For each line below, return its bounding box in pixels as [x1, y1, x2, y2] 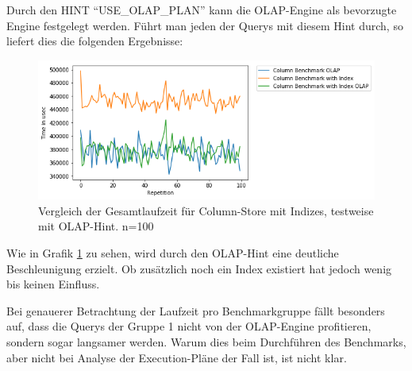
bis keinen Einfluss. [6, 276, 100, 292]
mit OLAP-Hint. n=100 [38, 218, 154, 234]
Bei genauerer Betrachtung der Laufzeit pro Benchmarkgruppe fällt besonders [6, 302, 385, 319]
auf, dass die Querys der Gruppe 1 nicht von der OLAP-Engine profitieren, [6, 318, 372, 334]
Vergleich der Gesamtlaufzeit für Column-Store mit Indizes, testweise [38, 202, 374, 218]
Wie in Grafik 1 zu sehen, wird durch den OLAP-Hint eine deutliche [6, 244, 339, 261]
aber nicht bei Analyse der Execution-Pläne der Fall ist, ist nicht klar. [6, 349, 347, 365]
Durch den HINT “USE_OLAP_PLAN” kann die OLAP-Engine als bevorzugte [6, 2, 397, 17]
